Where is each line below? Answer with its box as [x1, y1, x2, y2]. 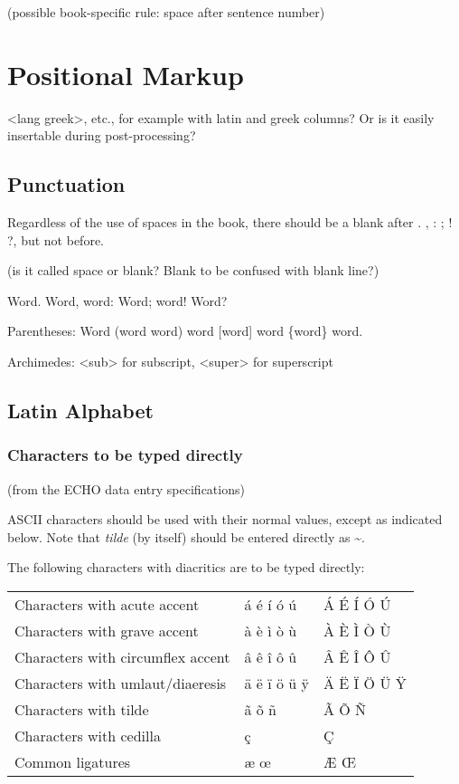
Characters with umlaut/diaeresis [14, 673, 227, 694]
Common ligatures [14, 751, 131, 773]
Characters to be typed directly [7, 444, 243, 466]
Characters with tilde [14, 699, 149, 721]
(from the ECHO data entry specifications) [7, 479, 245, 498]
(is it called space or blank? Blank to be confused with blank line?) [7, 261, 379, 280]
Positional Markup [7, 55, 244, 92]
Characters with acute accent [14, 594, 200, 616]
